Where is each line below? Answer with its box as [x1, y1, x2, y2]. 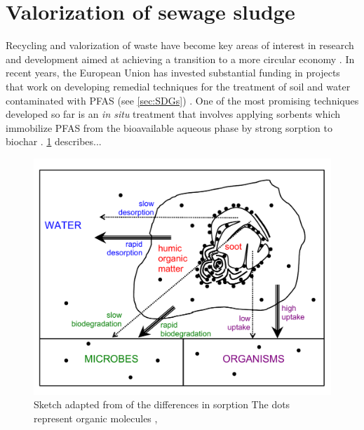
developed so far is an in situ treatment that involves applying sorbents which [6, 107, 340, 121]
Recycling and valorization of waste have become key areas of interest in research [6, 38, 354, 53]
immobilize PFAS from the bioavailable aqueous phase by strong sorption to [6, 120, 332, 135]
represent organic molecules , [34, 410, 158, 425]
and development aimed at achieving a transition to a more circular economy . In [6, 51, 355, 66]
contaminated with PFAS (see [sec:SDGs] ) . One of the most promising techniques [6, 93, 359, 107]
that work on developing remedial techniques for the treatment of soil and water [6, 79, 351, 93]
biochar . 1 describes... [6, 134, 102, 149]
